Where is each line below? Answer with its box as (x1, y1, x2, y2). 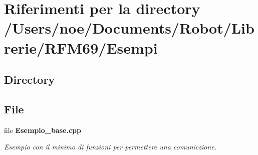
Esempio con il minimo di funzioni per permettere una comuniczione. (4, 141, 217, 152)
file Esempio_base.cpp (4, 124, 81, 135)
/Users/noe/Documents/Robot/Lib (4, 18, 254, 38)
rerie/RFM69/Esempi (4, 37, 158, 58)
